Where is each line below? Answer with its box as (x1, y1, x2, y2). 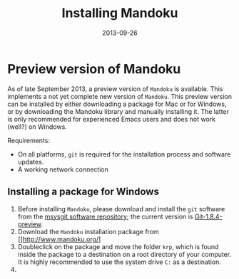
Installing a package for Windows (7, 186, 159, 198)
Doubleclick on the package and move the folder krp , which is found (17, 242, 219, 251)
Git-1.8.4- (194, 212, 223, 221)
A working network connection (17, 165, 109, 174)
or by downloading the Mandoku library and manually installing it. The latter (7, 107, 230, 115)
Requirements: (7, 136, 50, 144)
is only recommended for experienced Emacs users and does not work (7, 115, 216, 123)
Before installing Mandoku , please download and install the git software (17, 204, 225, 213)
